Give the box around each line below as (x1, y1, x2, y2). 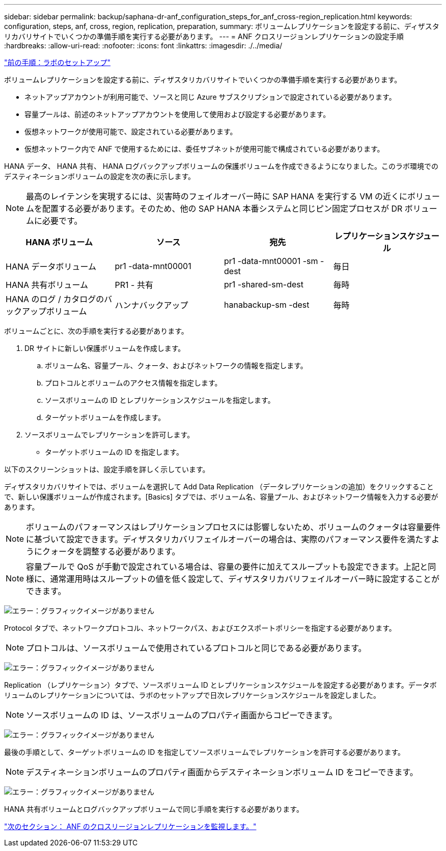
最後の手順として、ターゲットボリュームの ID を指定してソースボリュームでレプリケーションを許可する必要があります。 (4, 748, 405, 756)
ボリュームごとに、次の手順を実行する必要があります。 (4, 327, 188, 335)
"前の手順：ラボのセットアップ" (4, 58, 111, 67)
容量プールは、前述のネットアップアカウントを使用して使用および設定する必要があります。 (24, 110, 330, 119)
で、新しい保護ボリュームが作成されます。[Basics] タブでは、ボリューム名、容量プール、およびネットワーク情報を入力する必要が (4, 492, 438, 501)
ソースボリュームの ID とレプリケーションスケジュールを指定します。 (45, 396, 275, 404)
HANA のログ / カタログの (6, 294, 104, 304)
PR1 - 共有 (115, 280, 153, 290)
